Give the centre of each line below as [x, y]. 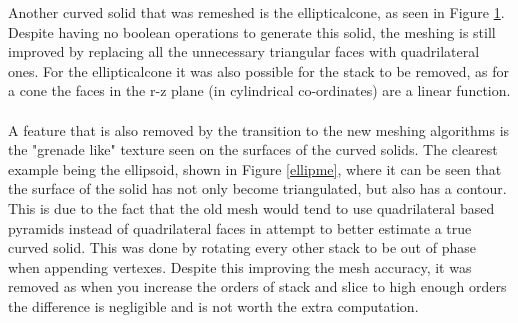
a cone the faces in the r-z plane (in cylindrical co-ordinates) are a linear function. [259, 90]
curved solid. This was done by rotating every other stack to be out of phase [242, 247]
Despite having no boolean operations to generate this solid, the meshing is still [252, 31]
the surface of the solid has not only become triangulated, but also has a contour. [257, 188]
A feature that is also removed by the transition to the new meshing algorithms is [259, 129]
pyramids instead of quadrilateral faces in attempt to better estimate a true [240, 227]
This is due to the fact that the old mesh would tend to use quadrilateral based [251, 207]
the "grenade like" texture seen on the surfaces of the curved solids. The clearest [253, 149]
